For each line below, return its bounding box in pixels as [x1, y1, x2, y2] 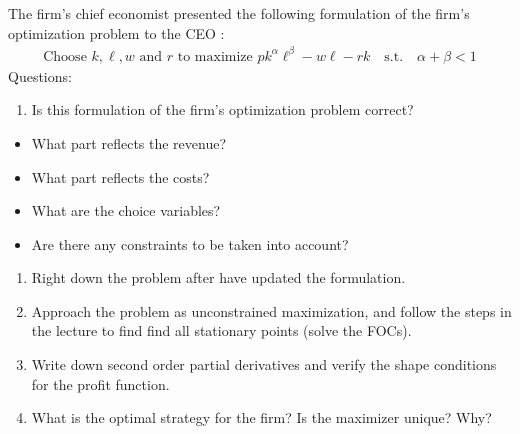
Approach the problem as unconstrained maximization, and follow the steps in [31, 300, 512, 321]
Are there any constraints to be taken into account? [31, 233, 349, 254]
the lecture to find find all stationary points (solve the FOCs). [31, 320, 412, 341]
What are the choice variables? [31, 200, 221, 221]
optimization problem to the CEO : [8, 22, 225, 43]
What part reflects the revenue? [31, 132, 227, 153]
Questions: [8, 65, 72, 86]
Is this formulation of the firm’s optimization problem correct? [31, 99, 414, 120]
